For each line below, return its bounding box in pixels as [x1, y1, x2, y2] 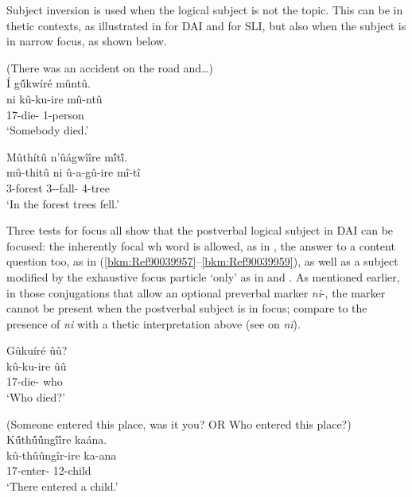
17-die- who [6, 373, 63, 390]
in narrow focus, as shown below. [6, 33, 167, 49]
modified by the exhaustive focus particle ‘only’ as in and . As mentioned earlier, [6, 268, 400, 285]
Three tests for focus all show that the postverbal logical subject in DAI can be [6, 222, 394, 239]
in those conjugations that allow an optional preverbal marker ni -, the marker [6, 284, 386, 301]
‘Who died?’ [6, 389, 65, 406]
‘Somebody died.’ [6, 122, 89, 138]
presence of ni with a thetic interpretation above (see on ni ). [6, 315, 301, 332]
